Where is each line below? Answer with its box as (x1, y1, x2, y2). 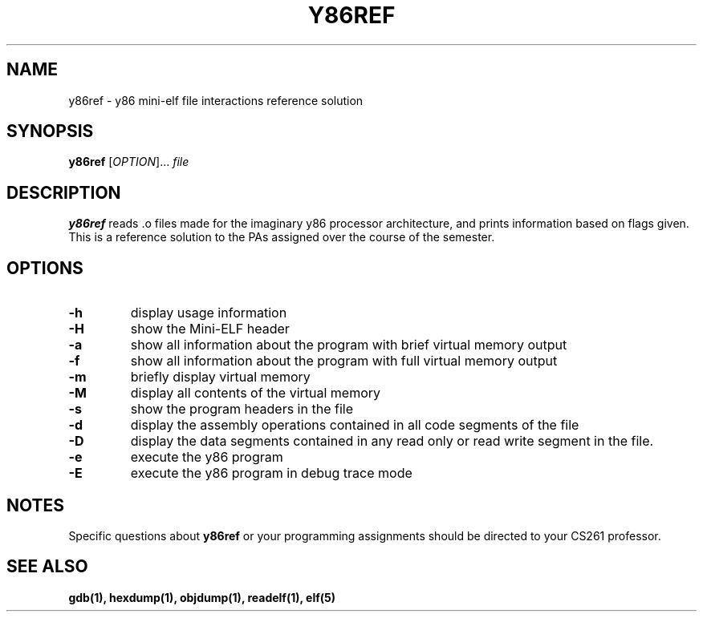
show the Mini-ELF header (130, 321, 290, 337)
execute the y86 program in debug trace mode (130, 465, 412, 482)
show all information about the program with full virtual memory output (130, 353, 558, 370)
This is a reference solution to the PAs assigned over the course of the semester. (68, 230, 495, 244)
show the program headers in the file (130, 401, 353, 418)
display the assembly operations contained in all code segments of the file (130, 417, 579, 434)
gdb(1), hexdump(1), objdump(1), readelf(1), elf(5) (68, 590, 336, 604)
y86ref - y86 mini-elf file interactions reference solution (68, 93, 364, 107)
